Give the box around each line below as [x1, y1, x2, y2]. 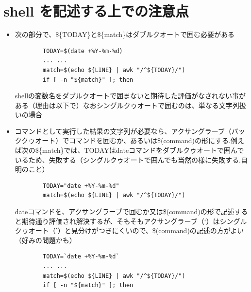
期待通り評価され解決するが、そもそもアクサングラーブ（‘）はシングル [21, 216, 247, 226]
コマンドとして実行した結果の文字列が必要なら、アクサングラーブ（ [15, 126, 232, 136]
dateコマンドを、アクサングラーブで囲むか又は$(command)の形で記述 [15, 206, 234, 217]
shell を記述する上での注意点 [3, 1, 189, 21]
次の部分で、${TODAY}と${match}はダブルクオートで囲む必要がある [15, 29, 235, 39]
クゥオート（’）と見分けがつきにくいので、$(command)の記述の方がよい [15, 225, 244, 236]
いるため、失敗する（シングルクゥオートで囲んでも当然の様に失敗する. [15, 154, 241, 164]
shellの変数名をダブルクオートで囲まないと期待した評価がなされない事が [15, 91, 246, 101]
